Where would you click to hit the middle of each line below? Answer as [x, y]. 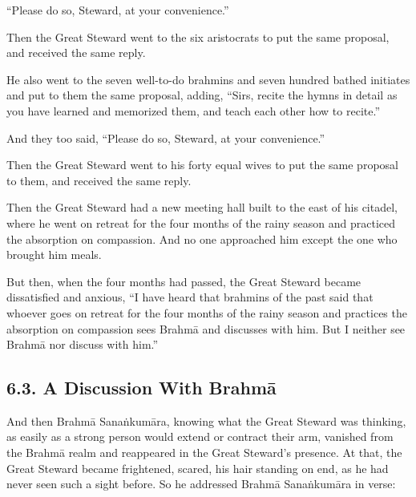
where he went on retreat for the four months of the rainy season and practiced [201, 222]
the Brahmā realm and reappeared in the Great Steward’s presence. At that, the [204, 453]
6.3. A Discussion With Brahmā [141, 388]
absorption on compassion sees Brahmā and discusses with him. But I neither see [206, 328]
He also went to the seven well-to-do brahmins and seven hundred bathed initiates [208, 79]
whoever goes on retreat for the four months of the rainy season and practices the [207, 312]
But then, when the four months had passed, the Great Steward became [184, 281]
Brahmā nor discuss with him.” [83, 344]
